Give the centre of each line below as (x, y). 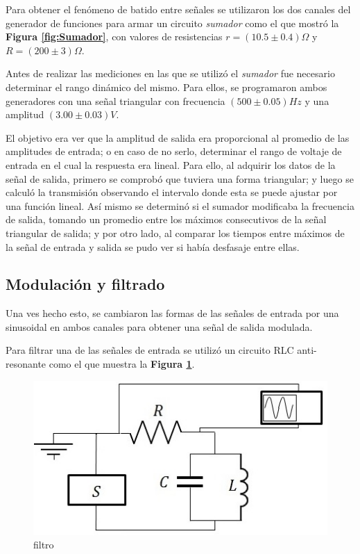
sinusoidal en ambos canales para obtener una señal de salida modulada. (159, 326)
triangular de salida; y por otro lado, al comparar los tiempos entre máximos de (175, 233)
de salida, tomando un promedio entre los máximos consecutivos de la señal (166, 219)
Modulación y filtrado (85, 284)
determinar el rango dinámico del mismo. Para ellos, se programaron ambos (166, 87)
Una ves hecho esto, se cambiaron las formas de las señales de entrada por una (172, 313)
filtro (44, 545)
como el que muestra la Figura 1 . (122, 364)
